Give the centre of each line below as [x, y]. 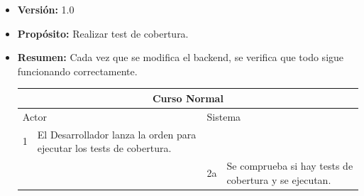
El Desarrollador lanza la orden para [117, 134]
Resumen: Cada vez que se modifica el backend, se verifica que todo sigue [181, 57]
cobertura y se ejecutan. [279, 179]
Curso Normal [188, 98]
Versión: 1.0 [46, 9]
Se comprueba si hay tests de [290, 165]
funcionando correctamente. [77, 71]
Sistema [224, 116]
